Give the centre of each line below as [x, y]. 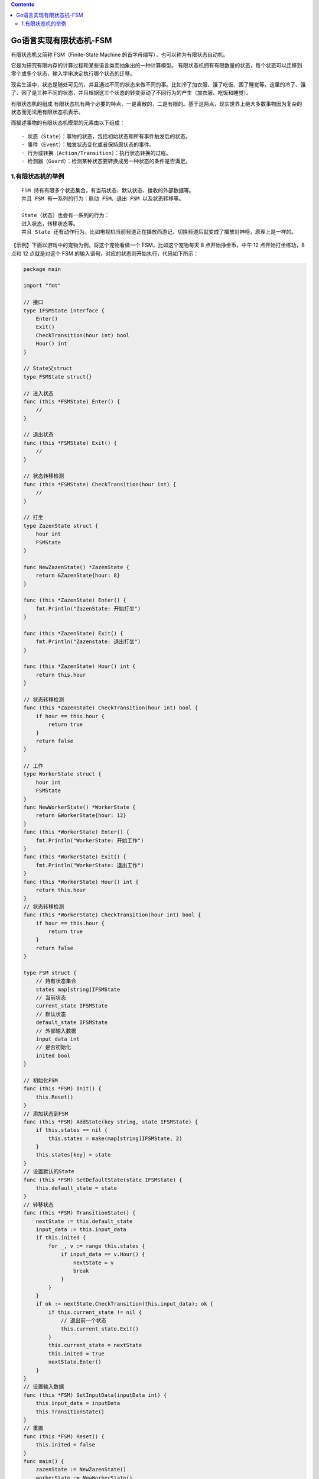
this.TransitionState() [70, 1412]
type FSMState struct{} [58, 377]
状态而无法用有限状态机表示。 [47, 112]
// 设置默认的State [49, 1172]
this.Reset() [55, 1097]
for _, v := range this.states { [97, 1246]
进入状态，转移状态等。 [50, 224]
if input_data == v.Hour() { [103, 1254]
